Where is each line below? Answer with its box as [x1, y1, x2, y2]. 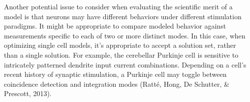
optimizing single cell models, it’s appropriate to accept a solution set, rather [4, 40, 236, 50]
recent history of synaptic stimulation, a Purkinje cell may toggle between [4, 69, 227, 79]
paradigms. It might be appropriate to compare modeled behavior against [4, 21, 226, 31]
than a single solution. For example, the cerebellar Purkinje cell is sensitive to [4, 49, 239, 60]
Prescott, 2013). [4, 88, 52, 99]
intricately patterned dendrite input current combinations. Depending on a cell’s [4, 59, 247, 69]
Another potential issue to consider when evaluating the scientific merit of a [4, 1, 233, 11]
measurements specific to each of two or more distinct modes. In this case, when [4, 30, 246, 40]
